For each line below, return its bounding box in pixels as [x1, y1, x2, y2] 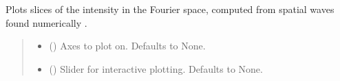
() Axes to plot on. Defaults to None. [49, 38, 206, 53]
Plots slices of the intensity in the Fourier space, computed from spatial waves [6, 2, 334, 16]
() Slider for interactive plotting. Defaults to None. [49, 61, 263, 76]
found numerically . [6, 15, 87, 30]
